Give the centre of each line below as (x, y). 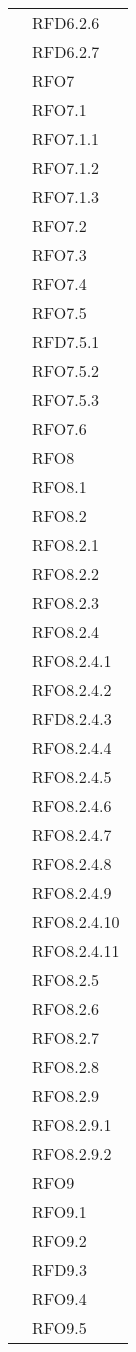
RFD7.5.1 (66, 341)
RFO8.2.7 (66, 1037)
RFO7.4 (59, 283)
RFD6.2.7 (66, 51)
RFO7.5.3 (66, 399)
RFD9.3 (59, 1269)
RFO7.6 (59, 428)
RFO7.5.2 (66, 370)
